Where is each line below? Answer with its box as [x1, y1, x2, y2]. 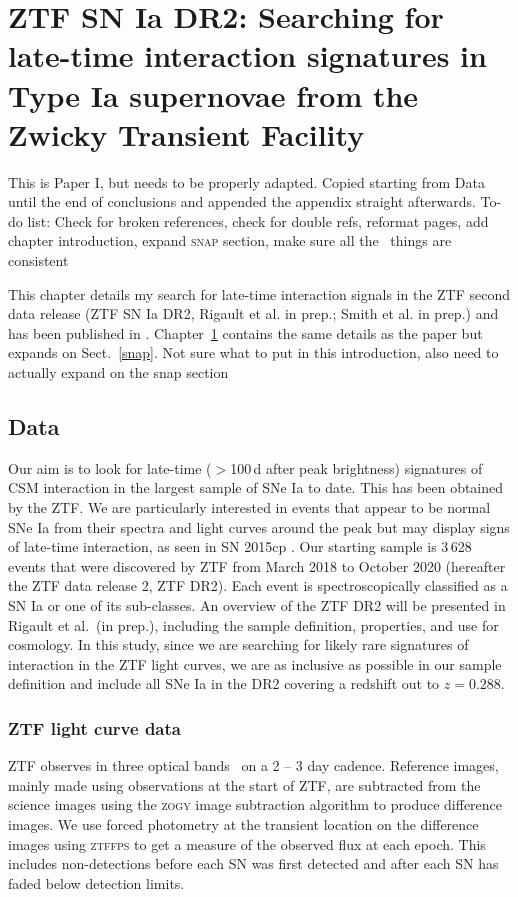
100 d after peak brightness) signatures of [230, 457, 483, 478]
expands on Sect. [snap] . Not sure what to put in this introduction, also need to [8, 342, 499, 363]
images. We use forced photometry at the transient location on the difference [8, 813, 479, 834]
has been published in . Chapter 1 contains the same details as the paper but [8, 322, 483, 343]
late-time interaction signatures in [8, 35, 487, 76]
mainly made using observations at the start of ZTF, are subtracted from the [8, 774, 481, 795]
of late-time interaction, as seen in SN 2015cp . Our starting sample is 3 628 [8, 536, 472, 557]
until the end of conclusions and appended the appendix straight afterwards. [8, 191, 476, 212]
